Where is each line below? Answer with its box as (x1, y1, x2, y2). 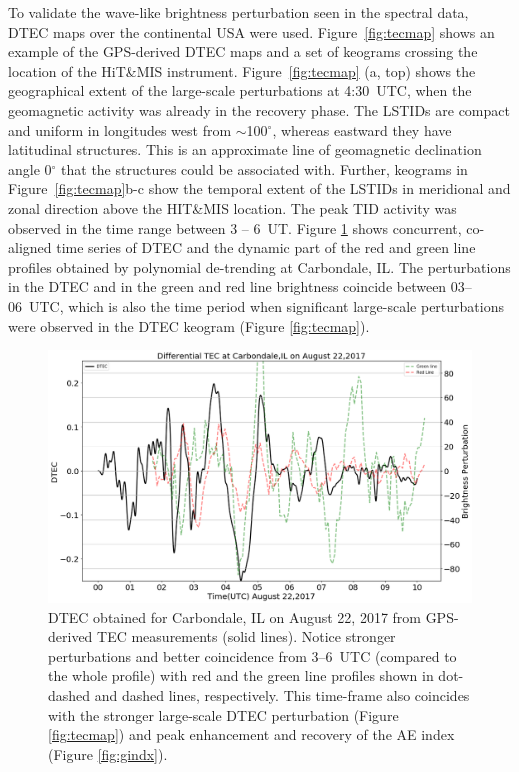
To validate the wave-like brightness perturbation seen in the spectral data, (8, 2, 469, 22)
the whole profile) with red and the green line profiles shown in (48, 665, 434, 686)
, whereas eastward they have (272, 119, 452, 140)
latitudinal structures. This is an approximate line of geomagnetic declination (8, 139, 482, 160)
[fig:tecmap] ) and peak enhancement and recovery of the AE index (48, 724, 455, 745)
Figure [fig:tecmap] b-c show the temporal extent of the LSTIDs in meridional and (8, 178, 511, 199)
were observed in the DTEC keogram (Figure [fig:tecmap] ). (8, 315, 370, 336)
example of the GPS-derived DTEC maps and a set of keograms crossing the (8, 41, 478, 62)
